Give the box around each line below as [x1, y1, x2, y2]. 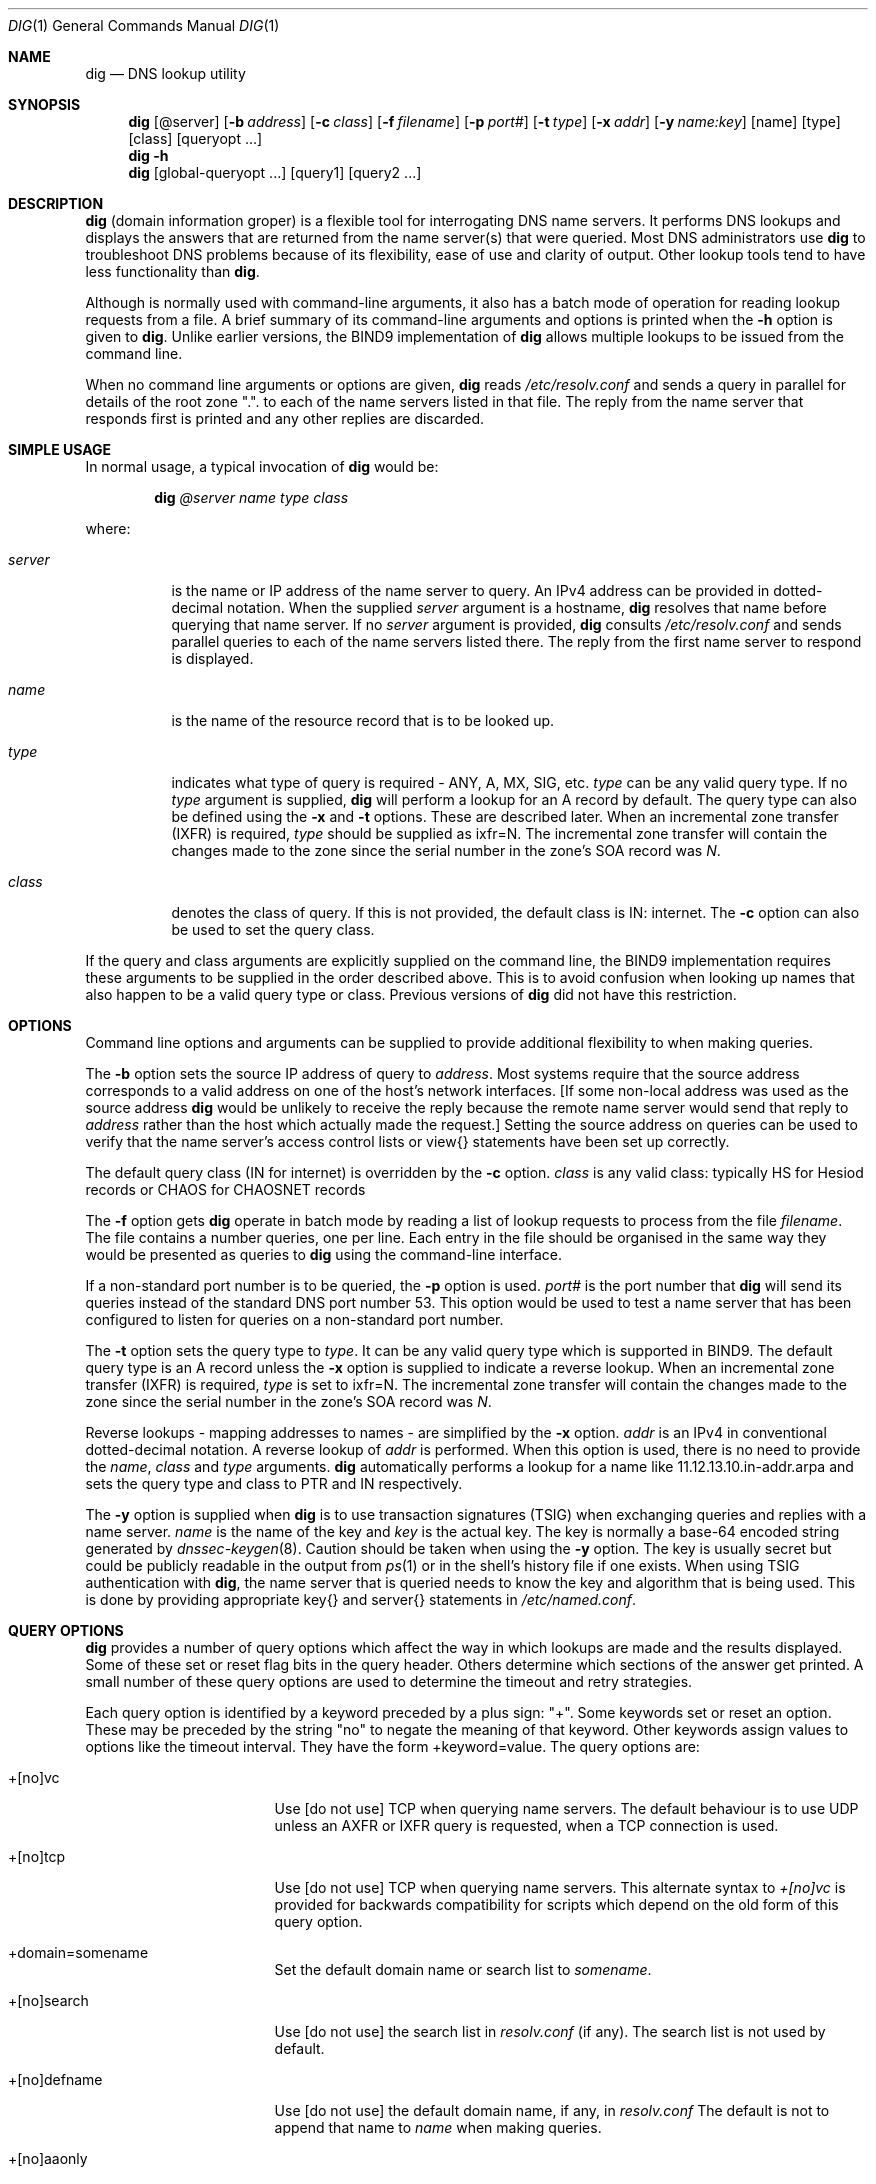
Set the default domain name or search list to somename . [274, 1961, 652, 1978]
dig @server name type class [154, 489, 349, 506]
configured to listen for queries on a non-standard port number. [85, 1311, 504, 1328]
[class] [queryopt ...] [128, 130, 263, 147]
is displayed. [171, 650, 254, 667]
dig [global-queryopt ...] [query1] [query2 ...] [128, 164, 422, 181]
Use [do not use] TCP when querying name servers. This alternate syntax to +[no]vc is [274, 1879, 846, 1896]
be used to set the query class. [171, 921, 375, 938]
